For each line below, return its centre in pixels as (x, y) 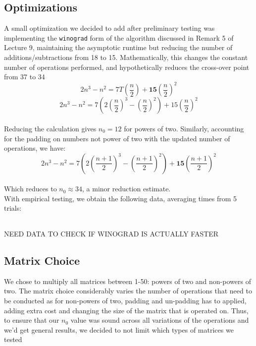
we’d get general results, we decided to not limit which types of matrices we (119, 329)
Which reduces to (30, 189)
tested (13, 339)
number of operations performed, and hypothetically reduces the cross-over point (127, 67)
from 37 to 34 (25, 77)
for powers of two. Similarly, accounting (184, 128)
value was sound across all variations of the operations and (160, 320)
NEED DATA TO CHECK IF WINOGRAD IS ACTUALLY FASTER (111, 234)
